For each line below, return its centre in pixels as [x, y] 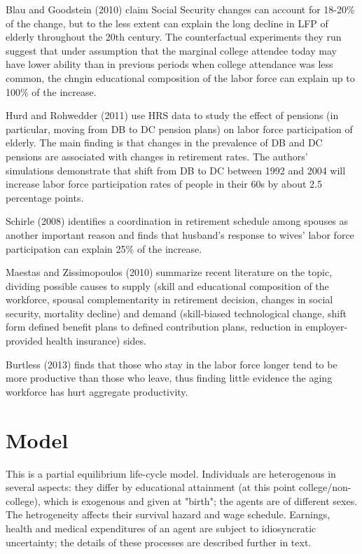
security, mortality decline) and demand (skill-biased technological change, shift [176, 313]
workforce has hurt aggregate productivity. [97, 391]
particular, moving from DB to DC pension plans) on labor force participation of [179, 129]
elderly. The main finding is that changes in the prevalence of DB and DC [164, 143]
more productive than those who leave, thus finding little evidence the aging [169, 378]
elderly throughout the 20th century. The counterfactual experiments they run [174, 37]
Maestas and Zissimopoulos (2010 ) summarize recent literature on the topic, [169, 272]
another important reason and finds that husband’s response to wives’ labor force [180, 234]
